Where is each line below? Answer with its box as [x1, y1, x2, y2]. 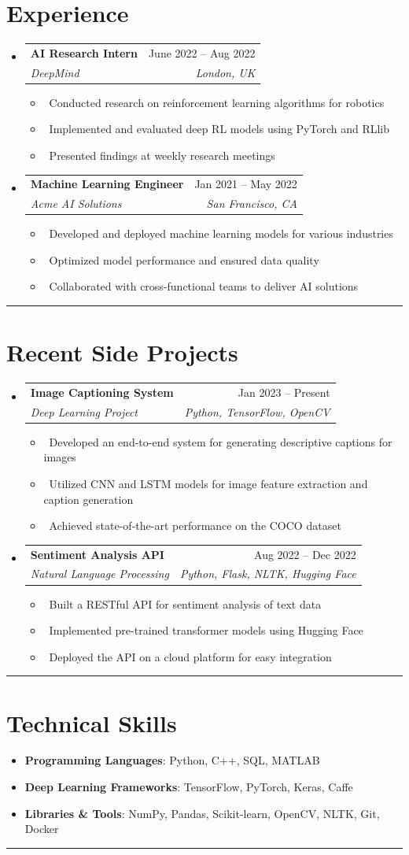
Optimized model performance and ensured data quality [49, 251, 319, 268]
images [43, 449, 76, 465]
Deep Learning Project [30, 403, 138, 420]
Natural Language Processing [30, 565, 169, 582]
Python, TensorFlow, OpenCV [184, 403, 330, 420]
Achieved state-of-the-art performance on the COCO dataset [49, 517, 341, 534]
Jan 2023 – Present [238, 383, 330, 400]
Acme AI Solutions [30, 195, 122, 212]
